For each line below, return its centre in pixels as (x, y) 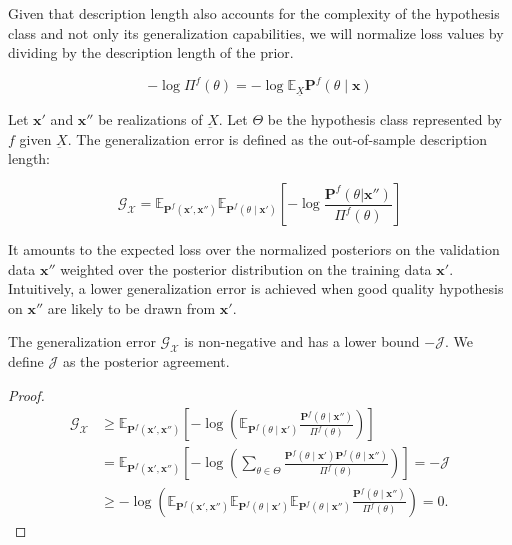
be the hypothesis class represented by (384, 119)
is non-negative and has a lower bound (302, 341)
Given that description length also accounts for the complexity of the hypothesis (254, 13)
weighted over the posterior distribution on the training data (246, 268)
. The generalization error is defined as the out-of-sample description (277, 138)
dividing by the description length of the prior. (151, 52)
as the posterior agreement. (146, 361)
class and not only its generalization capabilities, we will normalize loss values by (256, 32)
